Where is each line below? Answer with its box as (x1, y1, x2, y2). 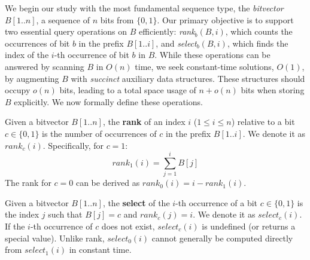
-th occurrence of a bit (175, 196, 258, 209)
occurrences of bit (5, 36, 70, 49)
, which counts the (225, 25, 293, 38)
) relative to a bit (231, 115, 295, 128)
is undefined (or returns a (202, 220, 296, 233)
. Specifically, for (42, 139, 104, 151)
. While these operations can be (154, 48, 271, 61)
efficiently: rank (139, 25, 195, 38)
